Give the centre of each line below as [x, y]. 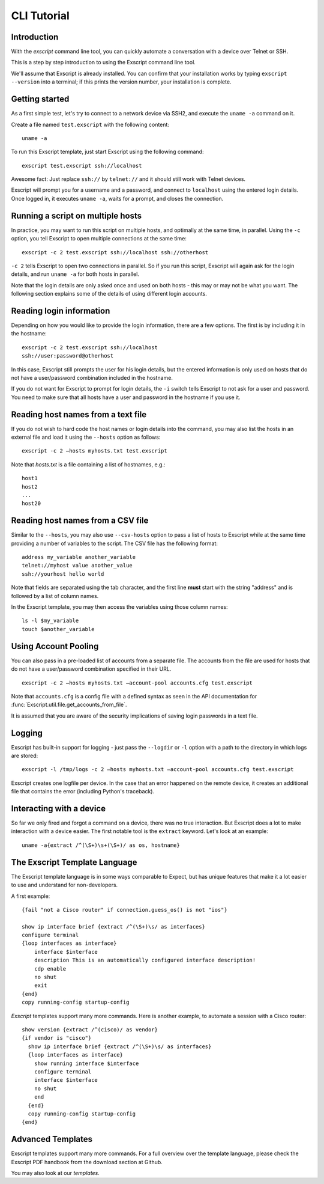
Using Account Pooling [55, 646]
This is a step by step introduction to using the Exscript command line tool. [103, 63]
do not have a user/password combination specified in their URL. [91, 669]
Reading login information [61, 310]
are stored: [25, 755]
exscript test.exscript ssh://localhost [82, 166]
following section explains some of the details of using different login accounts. [109, 294]
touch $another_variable [58, 629]
